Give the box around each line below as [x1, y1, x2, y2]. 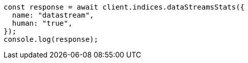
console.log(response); [4, 35, 98, 43]
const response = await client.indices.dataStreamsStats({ [4, 3, 245, 11]
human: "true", [12, 19, 72, 27]
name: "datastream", [12, 11, 94, 19]
